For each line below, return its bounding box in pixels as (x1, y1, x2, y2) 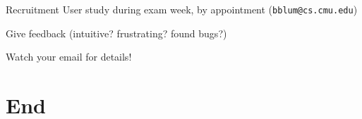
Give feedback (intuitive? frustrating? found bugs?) (6, 25, 227, 40)
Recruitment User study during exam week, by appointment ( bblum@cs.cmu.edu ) (6, 2, 358, 16)
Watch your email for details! (6, 49, 132, 64)
